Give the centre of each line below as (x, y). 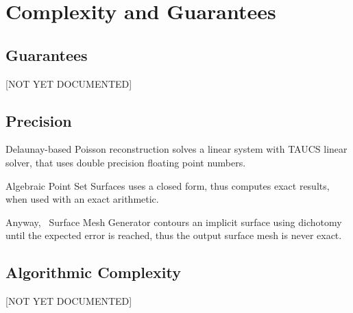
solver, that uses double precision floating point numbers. (126, 162)
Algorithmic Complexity (93, 272)
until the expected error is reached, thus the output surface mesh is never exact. (174, 235)
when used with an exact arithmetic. (82, 199)
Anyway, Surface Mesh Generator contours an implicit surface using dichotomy (174, 222)
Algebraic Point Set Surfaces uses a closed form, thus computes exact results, (168, 185)
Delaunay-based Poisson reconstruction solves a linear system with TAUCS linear (176, 149)
